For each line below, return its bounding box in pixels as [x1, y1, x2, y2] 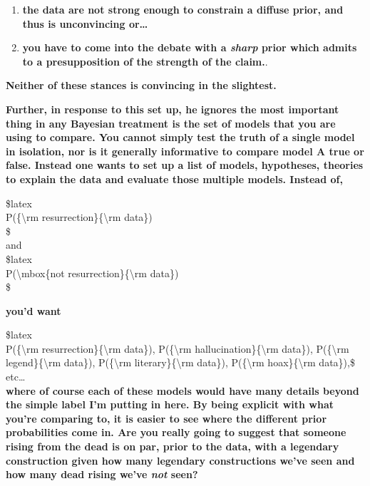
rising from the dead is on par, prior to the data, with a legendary [6, 439, 339, 454]
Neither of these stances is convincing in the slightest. [6, 78, 277, 93]
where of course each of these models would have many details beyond [6, 383, 359, 398]
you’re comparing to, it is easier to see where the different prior [6, 410, 327, 425]
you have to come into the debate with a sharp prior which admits [22, 40, 357, 55]
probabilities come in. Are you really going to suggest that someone [6, 425, 346, 440]
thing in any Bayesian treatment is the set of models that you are [6, 115, 336, 130]
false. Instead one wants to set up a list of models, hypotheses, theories [6, 157, 364, 172]
